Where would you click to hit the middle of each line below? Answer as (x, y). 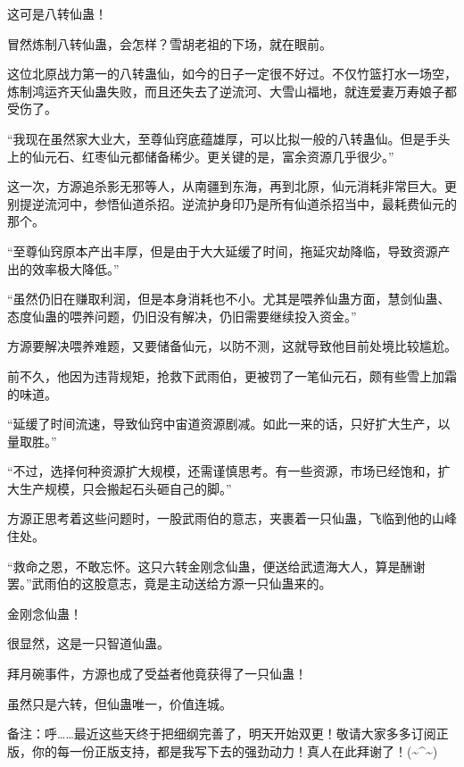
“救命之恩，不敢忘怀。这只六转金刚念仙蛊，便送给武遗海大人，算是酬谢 (216, 566)
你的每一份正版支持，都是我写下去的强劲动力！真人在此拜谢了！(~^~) (235, 750)
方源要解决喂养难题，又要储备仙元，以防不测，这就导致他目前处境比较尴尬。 (232, 346)
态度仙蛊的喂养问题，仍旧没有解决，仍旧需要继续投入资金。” (182, 316)
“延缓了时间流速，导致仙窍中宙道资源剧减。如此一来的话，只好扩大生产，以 (229, 424)
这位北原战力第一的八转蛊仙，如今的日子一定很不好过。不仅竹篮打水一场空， (232, 74)
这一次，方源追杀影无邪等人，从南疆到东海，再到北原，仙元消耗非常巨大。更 (232, 186)
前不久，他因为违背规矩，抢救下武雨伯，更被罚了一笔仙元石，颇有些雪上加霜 (232, 375)
